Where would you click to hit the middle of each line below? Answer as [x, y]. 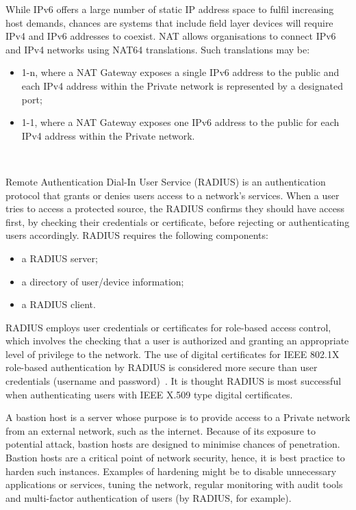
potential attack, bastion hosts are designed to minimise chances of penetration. [173, 444]
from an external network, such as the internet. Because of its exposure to [161, 430]
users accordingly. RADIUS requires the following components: [137, 235]
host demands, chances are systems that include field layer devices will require [169, 22]
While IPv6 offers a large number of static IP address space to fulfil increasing [170, 9]
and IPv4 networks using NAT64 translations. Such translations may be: [158, 49]
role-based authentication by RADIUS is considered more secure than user [162, 367]
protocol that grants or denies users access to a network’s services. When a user [173, 195]
